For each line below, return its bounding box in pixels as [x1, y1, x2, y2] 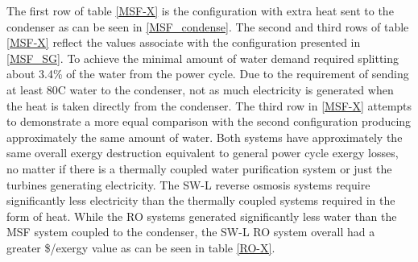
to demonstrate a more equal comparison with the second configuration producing [6, 113, 412, 130]
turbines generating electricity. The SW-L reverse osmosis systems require [6, 176, 370, 193]
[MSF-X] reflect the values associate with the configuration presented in [6, 34, 361, 51]
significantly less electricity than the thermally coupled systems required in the [6, 192, 395, 209]
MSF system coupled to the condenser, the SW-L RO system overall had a [6, 223, 375, 240]
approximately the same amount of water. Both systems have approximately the [6, 128, 403, 145]
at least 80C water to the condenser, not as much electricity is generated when [6, 81, 394, 98]
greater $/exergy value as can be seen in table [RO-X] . [6, 239, 275, 256]
